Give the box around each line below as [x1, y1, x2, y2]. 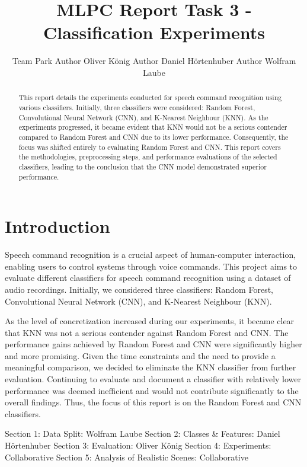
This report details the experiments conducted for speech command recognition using [18, 92, 282, 103]
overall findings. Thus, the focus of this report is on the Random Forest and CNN [5, 396, 302, 408]
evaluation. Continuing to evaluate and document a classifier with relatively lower [5, 373, 301, 385]
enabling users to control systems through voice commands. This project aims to [5, 260, 298, 272]
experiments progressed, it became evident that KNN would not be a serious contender [18, 122, 287, 132]
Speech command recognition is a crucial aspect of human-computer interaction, [5, 248, 296, 261]
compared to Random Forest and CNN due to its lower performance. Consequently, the [18, 132, 289, 142]
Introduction [5, 214, 110, 238]
